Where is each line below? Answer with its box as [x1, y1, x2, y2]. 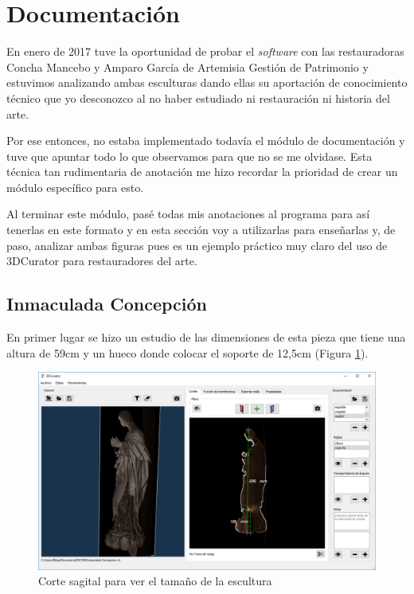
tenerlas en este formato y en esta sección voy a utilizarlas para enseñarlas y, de [6, 221, 396, 238]
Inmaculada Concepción [6, 291, 207, 316]
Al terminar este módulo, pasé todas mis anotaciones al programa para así [6, 205, 370, 222]
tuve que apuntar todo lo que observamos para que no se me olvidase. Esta [6, 147, 373, 164]
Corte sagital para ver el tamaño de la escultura [38, 573, 272, 589]
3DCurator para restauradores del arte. [6, 252, 197, 269]
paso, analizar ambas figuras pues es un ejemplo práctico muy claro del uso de [6, 236, 388, 253]
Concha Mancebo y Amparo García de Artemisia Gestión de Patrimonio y [6, 58, 369, 75]
